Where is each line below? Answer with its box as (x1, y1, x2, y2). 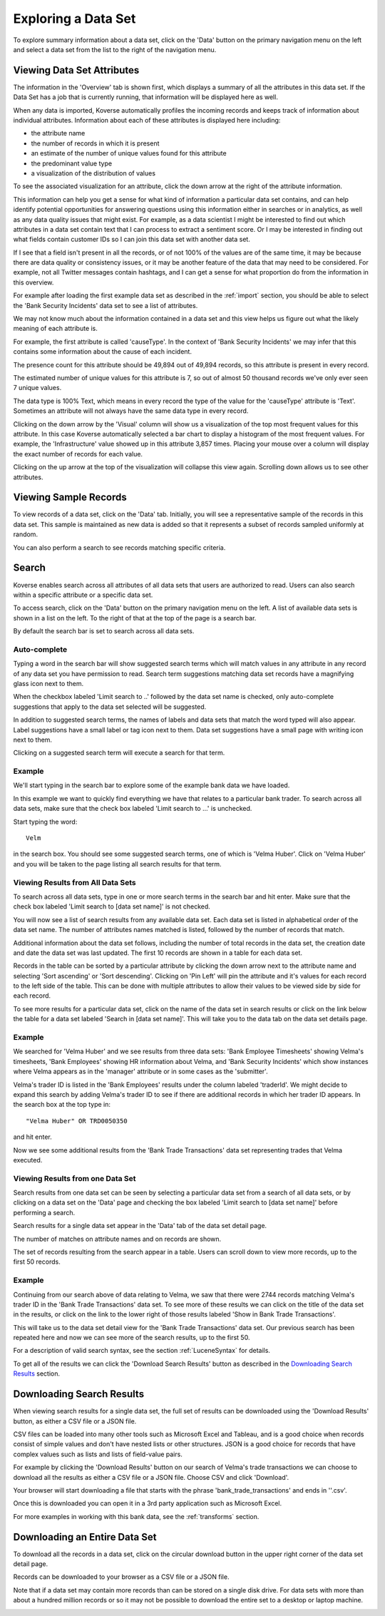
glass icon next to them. (13, 679, 84, 687)
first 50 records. (13, 1257, 61, 1266)
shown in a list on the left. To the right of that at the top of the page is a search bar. (13, 613, 257, 622)
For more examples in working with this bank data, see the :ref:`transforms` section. (13, 1512, 260, 1520)
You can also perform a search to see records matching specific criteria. (13, 543, 226, 552)
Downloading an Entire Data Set (13, 1530, 157, 1543)
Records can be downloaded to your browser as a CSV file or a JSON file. (13, 1572, 230, 1581)
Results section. (13, 1369, 61, 1378)
